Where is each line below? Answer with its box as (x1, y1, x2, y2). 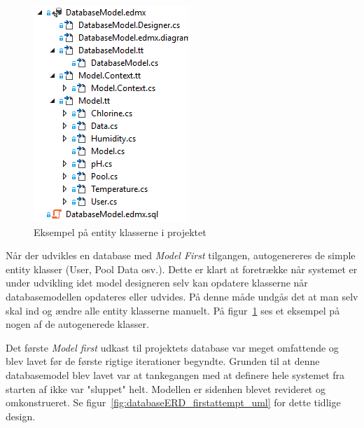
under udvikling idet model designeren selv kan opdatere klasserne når (6, 275, 308, 290)
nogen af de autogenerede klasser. (6, 317, 149, 331)
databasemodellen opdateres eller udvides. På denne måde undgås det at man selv (6, 289, 358, 303)
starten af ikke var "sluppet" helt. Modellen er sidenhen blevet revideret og (6, 381, 325, 396)
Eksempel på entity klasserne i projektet (34, 224, 206, 239)
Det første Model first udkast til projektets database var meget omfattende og (6, 340, 339, 354)
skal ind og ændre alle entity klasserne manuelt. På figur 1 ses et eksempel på (6, 303, 340, 317)
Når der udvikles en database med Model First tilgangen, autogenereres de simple (6, 248, 356, 263)
